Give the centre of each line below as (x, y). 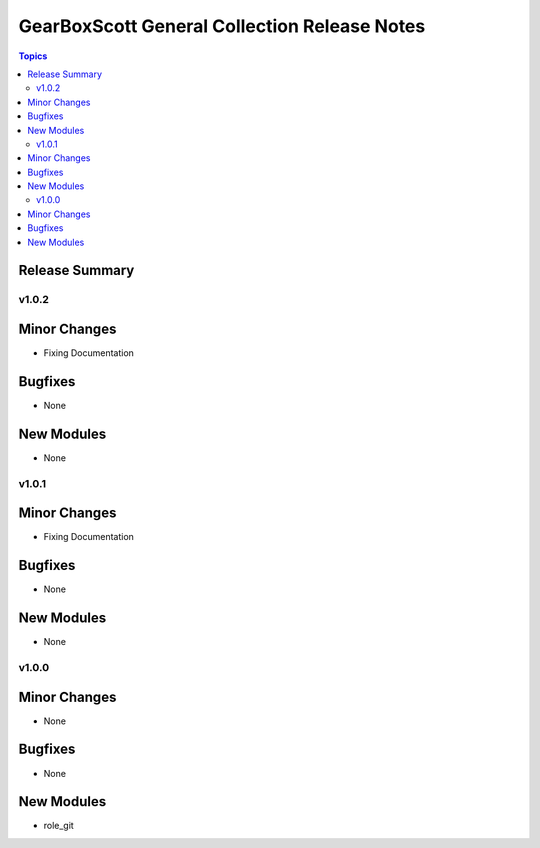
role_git (58, 826)
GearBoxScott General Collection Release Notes (222, 26)
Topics (33, 56)
